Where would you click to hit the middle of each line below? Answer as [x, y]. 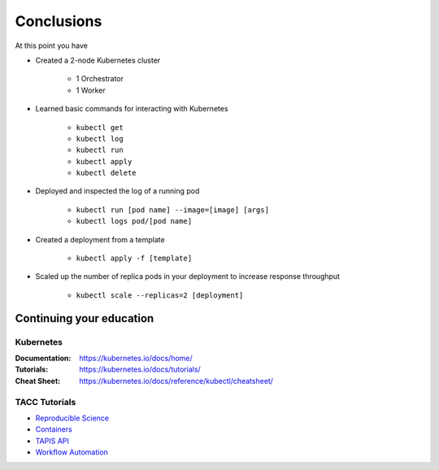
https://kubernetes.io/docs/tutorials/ [140, 369]
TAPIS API [52, 441]
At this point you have [52, 46]
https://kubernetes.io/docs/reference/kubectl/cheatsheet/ [176, 381]
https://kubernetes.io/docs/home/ [136, 358]
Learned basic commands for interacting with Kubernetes [132, 109]
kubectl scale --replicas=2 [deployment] [160, 295]
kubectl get [100, 127]
